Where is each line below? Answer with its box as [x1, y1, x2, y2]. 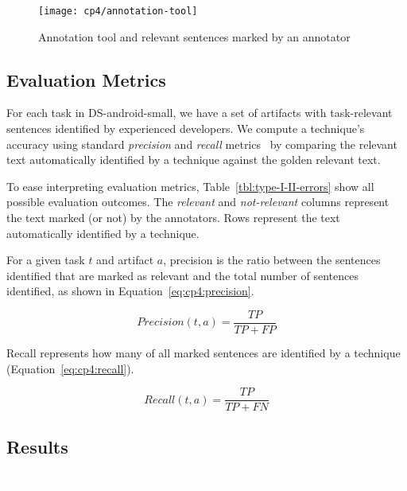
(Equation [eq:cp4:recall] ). [6, 360, 134, 376]
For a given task [6, 251, 85, 268]
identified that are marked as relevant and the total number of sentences [6, 267, 359, 283]
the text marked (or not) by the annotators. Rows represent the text [6, 209, 340, 226]
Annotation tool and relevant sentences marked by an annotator [38, 28, 351, 45]
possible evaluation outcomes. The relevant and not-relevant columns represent [6, 193, 390, 210]
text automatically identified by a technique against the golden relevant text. [6, 151, 381, 168]
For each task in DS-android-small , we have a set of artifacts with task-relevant [6, 104, 393, 121]
